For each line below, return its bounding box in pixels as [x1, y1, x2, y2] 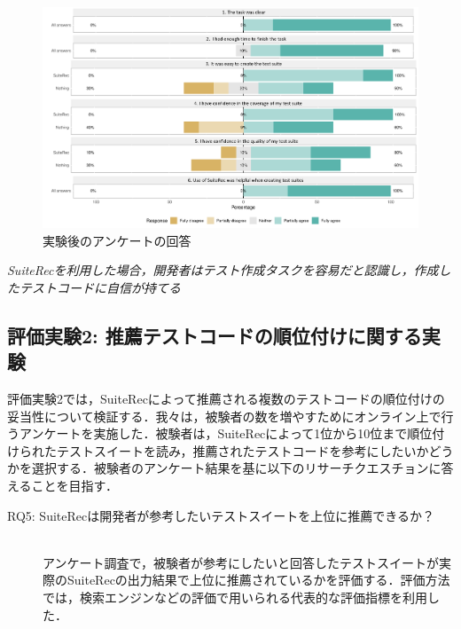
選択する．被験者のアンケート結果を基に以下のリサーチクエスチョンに [31, 459, 441, 477]
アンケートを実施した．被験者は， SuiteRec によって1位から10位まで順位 [19, 424, 433, 443]
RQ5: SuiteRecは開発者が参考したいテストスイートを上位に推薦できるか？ [7, 506, 434, 524]
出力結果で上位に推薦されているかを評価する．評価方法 [127, 570, 450, 589]
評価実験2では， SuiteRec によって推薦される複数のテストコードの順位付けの [7, 389, 445, 408]
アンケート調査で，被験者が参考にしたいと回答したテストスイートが [43, 553, 439, 571]
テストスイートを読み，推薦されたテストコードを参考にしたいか [56, 441, 429, 460]
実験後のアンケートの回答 [43, 231, 191, 249]
